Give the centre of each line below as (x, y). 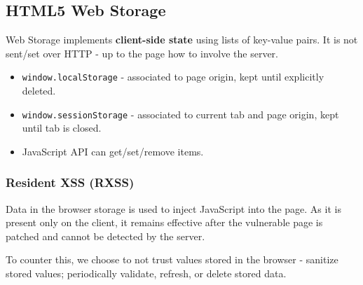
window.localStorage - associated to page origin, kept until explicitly (173, 77)
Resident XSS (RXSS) (70, 182)
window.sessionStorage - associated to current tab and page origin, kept (180, 114)
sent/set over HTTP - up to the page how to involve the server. (142, 53)
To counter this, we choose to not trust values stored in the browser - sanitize (172, 259)
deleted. (39, 91)
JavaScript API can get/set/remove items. (113, 151)
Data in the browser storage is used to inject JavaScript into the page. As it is (173, 208)
